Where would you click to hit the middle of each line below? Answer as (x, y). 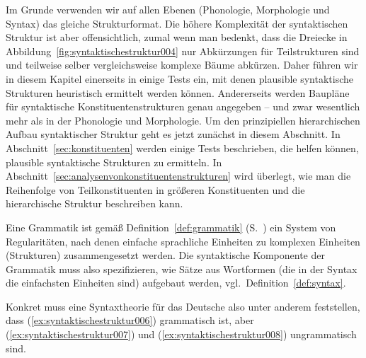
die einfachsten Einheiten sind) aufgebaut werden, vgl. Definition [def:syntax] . (176, 283)
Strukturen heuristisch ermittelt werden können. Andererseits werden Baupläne (178, 92)
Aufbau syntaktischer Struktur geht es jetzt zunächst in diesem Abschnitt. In (173, 134)
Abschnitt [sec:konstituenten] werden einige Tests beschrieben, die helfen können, (182, 148)
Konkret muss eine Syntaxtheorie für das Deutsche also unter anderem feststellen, (183, 306)
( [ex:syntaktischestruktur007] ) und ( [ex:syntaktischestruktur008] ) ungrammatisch (181, 334)
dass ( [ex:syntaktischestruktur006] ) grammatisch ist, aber (130, 320)
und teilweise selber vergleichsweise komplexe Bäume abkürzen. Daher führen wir (182, 65)
